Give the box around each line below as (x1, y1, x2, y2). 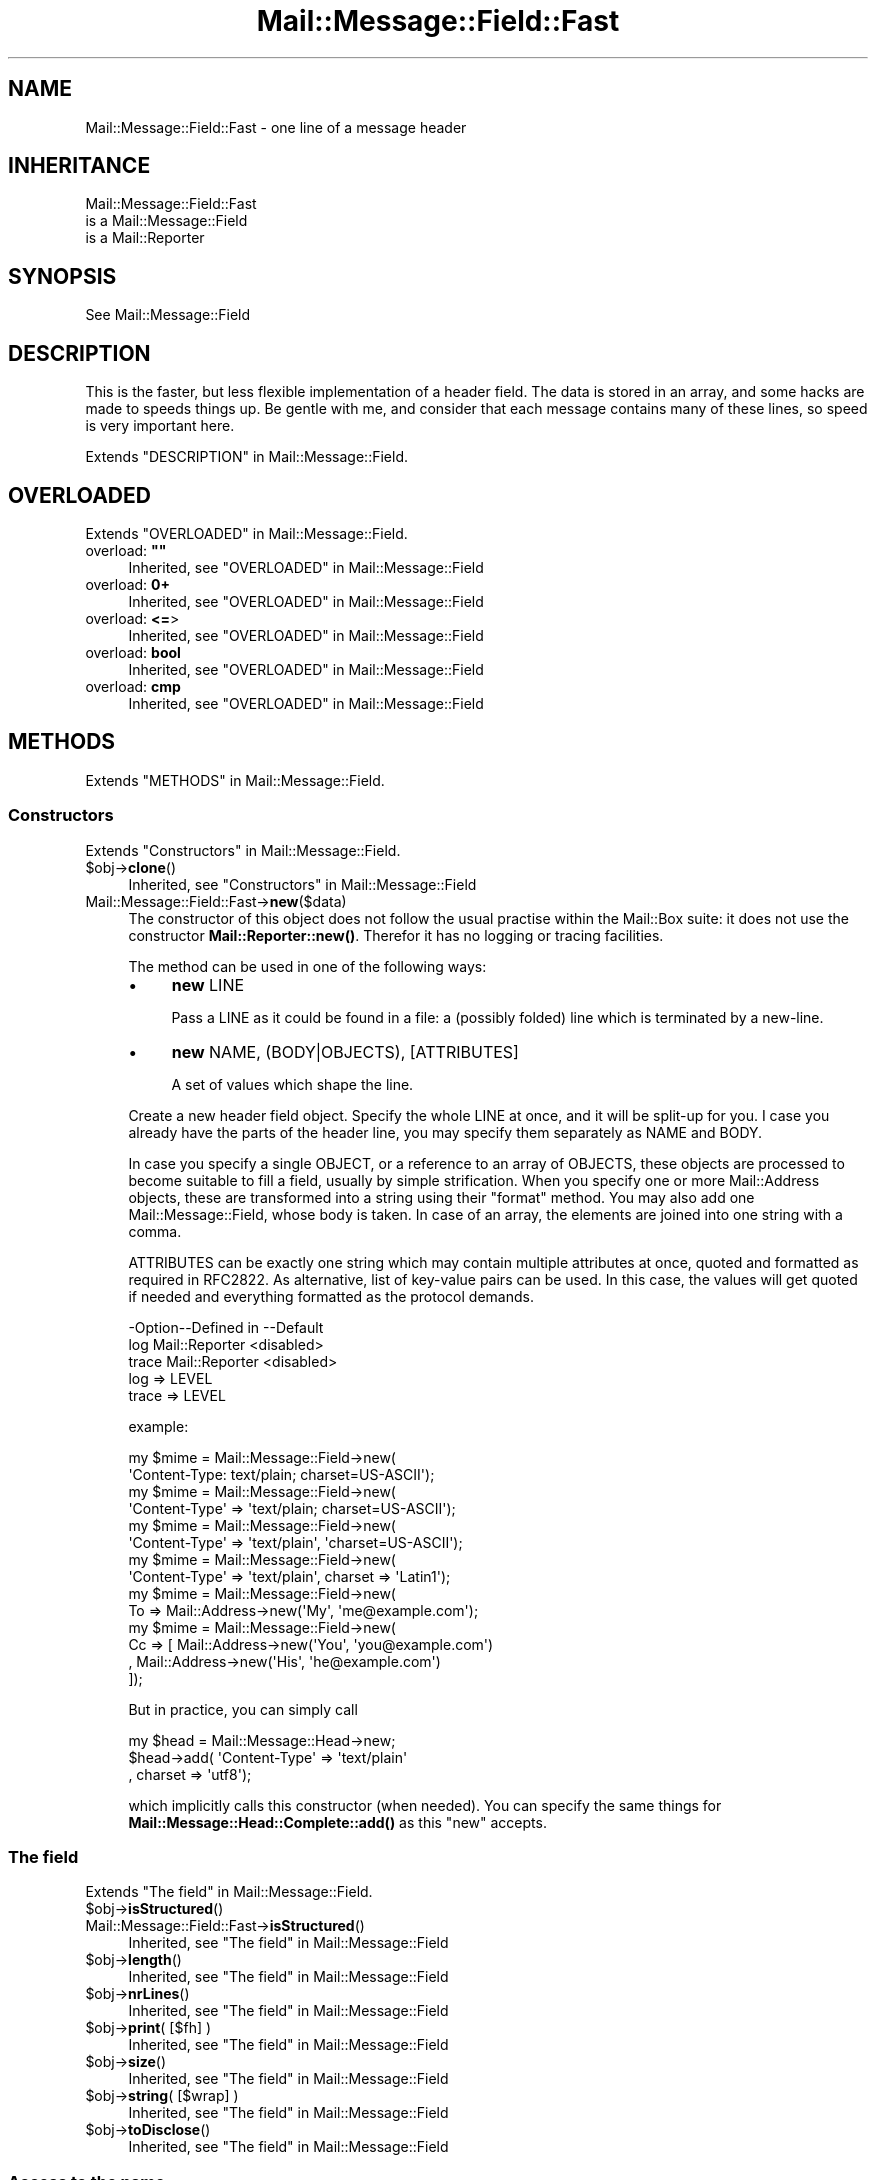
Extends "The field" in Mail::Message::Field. (85, 1883, 373, 1901)
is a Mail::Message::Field (85, 212, 248, 230)
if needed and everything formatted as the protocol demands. (128, 1287, 534, 1305)
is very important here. (85, 417, 235, 435)
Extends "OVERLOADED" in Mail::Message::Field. (85, 524, 408, 542)
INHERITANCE (8, 153, 151, 179)
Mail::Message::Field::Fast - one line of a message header (85, 118, 467, 136)
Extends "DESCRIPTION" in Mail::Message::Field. (85, 448, 408, 466)
